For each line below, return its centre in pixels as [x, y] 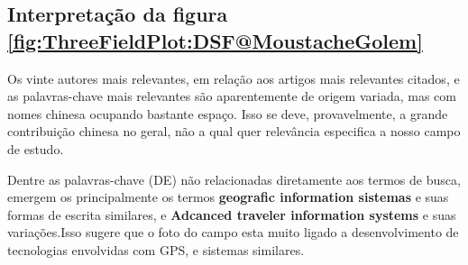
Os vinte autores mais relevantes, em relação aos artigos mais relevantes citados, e [234, 78]
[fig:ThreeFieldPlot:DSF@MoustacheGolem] [215, 40]
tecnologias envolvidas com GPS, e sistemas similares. [156, 249]
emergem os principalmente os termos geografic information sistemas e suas [228, 197]
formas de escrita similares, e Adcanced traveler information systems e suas [232, 214]
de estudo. [36, 148]
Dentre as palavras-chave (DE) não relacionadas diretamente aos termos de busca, [234, 179]
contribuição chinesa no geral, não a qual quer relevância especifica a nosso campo [234, 131]
